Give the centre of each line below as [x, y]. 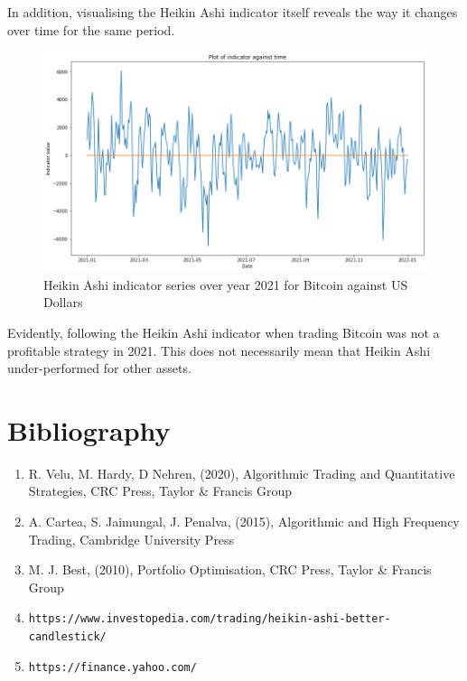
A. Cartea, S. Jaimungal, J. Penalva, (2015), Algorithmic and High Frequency [244, 522]
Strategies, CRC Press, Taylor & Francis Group [160, 491]
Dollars [63, 302]
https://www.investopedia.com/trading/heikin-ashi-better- [210, 619]
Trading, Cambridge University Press [131, 539]
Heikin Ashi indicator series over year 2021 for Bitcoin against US [226, 284]
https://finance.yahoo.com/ [112, 667]
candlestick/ [67, 637]
